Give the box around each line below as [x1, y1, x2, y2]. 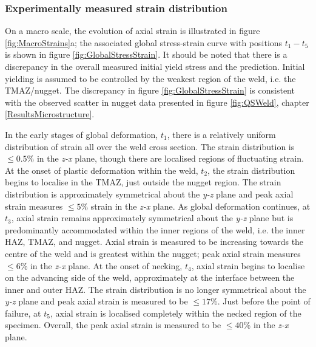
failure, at [5, 306, 41, 319]
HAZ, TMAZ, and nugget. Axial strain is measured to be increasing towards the [5, 235, 304, 248]
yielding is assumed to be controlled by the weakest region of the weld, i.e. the [5, 72, 296, 84]
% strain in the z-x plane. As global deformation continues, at [81, 199, 311, 212]
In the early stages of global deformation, [5, 128, 158, 140]
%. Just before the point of [210, 295, 311, 307]
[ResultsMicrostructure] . [5, 108, 95, 120]
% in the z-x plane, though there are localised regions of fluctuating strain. [27, 152, 304, 165]
